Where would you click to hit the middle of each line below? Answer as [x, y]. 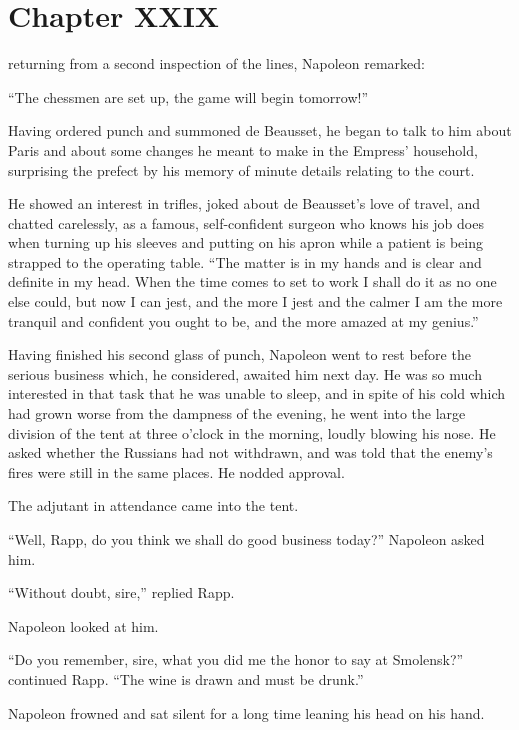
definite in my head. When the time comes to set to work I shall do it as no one [252, 281]
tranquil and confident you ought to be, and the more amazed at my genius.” [243, 320]
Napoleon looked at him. [83, 625]
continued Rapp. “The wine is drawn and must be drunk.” [186, 678]
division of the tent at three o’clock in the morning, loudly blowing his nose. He [252, 432]
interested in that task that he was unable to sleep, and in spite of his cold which [257, 393]
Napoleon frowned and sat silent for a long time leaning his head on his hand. [246, 712]
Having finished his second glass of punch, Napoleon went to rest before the [239, 354]
